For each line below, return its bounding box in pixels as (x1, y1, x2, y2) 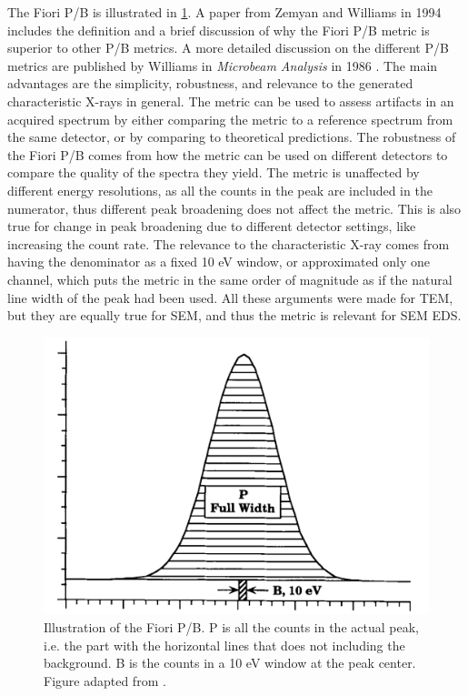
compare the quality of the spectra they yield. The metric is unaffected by (7, 163, 420, 182)
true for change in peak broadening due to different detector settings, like (7, 217, 416, 236)
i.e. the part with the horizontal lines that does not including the (44, 635, 405, 654)
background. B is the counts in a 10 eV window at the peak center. (44, 653, 416, 672)
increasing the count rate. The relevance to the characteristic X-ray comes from (7, 234, 450, 253)
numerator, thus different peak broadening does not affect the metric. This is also (7, 198, 462, 217)
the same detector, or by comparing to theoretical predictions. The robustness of (7, 127, 456, 146)
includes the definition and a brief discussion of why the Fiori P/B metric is (7, 20, 430, 39)
